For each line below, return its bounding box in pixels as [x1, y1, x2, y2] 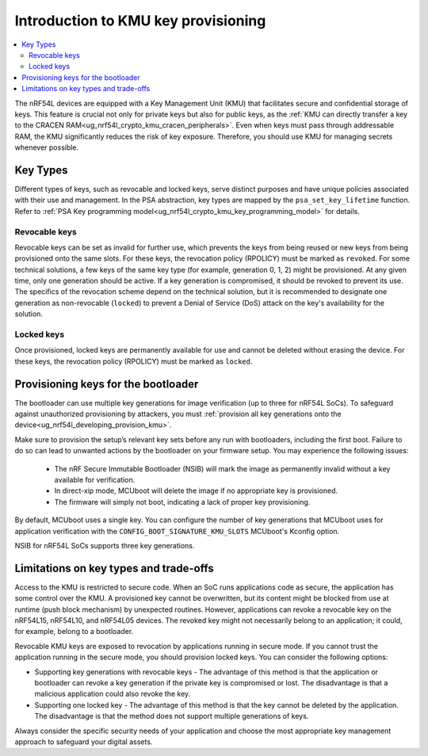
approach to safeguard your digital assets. [14, 737, 153, 746]
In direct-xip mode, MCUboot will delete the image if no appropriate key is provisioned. [54, 486, 338, 495]
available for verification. [54, 475, 136, 485]
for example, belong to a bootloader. [14, 627, 134, 636]
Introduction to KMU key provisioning [14, 12, 266, 29]
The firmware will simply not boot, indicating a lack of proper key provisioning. [54, 497, 311, 506]
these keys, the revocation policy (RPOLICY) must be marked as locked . [14, 357, 253, 366]
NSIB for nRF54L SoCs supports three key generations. [14, 540, 195, 550]
